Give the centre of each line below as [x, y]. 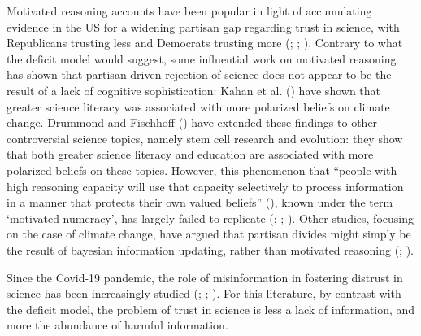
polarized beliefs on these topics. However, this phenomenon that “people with [202, 170]
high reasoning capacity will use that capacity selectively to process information [205, 186]
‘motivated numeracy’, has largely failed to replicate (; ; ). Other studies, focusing [210, 218]
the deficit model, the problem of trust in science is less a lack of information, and [211, 309]
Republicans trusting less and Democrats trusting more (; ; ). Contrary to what [205, 43]
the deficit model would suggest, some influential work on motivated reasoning [202, 58]
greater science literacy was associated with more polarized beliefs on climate [198, 106]
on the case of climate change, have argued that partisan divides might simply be [209, 234]
